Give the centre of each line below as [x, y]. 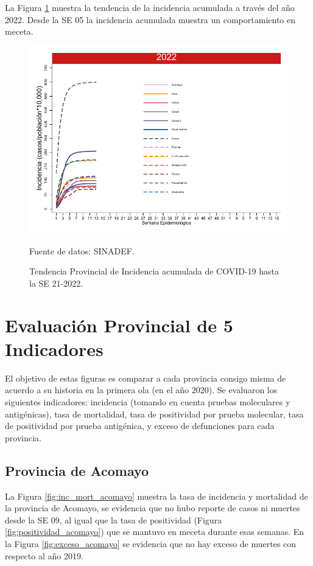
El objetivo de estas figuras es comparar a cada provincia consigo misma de [146, 378]
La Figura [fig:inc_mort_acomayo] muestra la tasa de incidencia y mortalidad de [156, 496]
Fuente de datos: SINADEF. [82, 250]
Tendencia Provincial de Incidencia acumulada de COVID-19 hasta [154, 271]
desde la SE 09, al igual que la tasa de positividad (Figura [114, 519]
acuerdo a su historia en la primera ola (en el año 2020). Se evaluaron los [141, 390]
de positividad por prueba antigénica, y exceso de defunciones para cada [140, 426]
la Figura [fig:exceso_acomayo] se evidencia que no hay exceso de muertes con [151, 543]
